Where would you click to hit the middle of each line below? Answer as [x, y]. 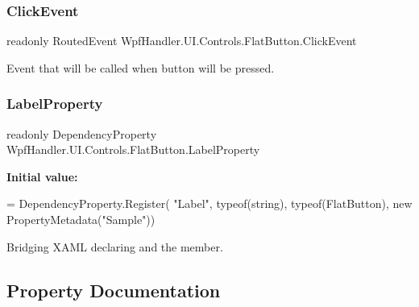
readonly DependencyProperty [82, 133]
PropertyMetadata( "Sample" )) [81, 219]
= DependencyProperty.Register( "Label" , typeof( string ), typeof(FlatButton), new [209, 203]
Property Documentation [114, 290]
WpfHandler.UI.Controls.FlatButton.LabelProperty [133, 149]
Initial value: [42, 176]
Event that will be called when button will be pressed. [141, 67]
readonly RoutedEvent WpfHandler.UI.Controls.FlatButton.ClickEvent [182, 41]
